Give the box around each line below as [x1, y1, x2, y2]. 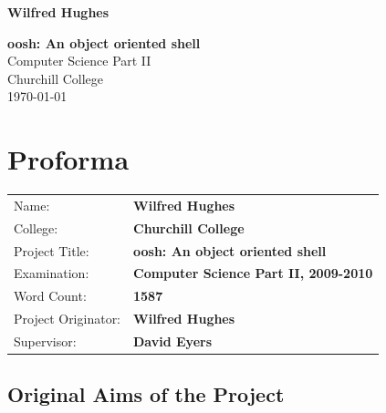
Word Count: [14, 286, 87, 305]
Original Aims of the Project [7, 380, 285, 408]
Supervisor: [14, 331, 77, 350]
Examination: [14, 263, 89, 283]
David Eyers [133, 331, 213, 350]
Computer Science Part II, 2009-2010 [133, 263, 373, 283]
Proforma [7, 140, 130, 178]
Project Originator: [14, 309, 121, 328]
